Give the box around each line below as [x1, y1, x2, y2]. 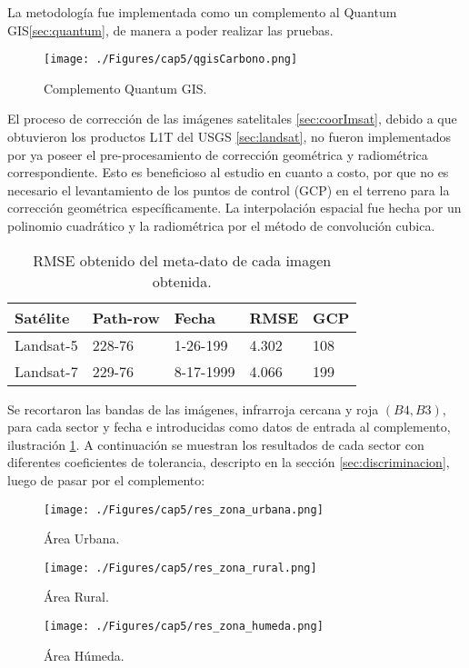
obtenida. [152, 270, 212, 292]
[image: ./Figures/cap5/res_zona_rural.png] [44, 561, 317, 574]
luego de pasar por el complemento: [7, 470, 205, 489]
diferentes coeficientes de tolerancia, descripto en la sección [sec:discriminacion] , [7, 453, 450, 472]
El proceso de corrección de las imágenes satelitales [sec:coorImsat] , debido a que [7, 109, 457, 128]
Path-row [92, 306, 160, 328]
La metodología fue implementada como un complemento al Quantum [7, 3, 397, 21]
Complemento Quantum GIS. [44, 78, 207, 97]
